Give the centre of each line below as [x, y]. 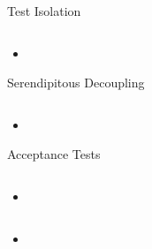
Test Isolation [44, 11]
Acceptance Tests [54, 154]
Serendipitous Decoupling [76, 83]
